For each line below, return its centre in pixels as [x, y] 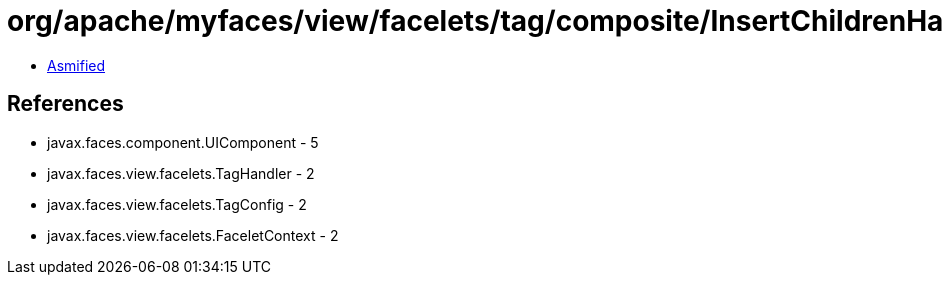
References [65, 104]
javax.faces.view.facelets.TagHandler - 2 [181, 173]
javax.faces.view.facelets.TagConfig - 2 [177, 204]
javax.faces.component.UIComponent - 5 [183, 142]
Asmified [76, 65]
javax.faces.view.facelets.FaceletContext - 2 [193, 235]
